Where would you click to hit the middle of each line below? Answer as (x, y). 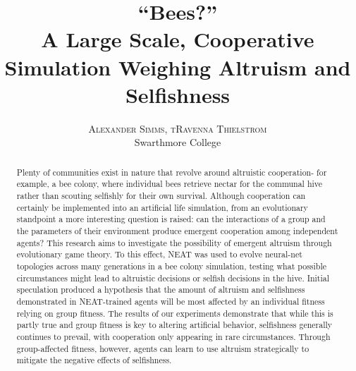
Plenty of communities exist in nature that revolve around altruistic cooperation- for (172, 172)
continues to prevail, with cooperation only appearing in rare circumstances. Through (173, 336)
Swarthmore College (178, 142)
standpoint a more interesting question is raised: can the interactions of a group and (171, 219)
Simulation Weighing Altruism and (178, 67)
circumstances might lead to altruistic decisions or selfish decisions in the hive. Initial (173, 278)
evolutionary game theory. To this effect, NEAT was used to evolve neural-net (159, 254)
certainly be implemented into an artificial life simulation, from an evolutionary (162, 207)
